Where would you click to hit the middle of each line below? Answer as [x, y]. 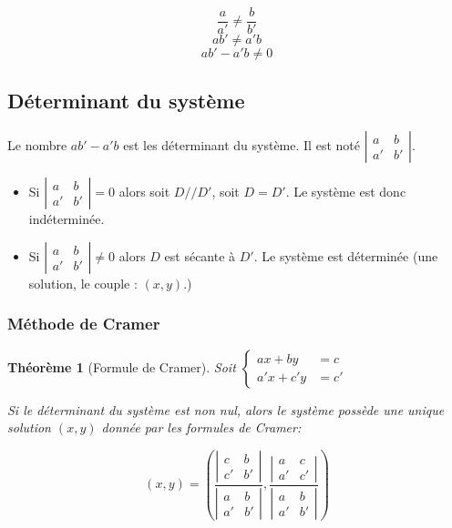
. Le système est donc [346, 192]
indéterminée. [67, 219]
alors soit [144, 192]
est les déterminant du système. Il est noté [241, 145]
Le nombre [37, 145]
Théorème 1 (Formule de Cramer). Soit [122, 366]
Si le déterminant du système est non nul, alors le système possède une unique [226, 409]
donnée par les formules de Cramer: [201, 427]
